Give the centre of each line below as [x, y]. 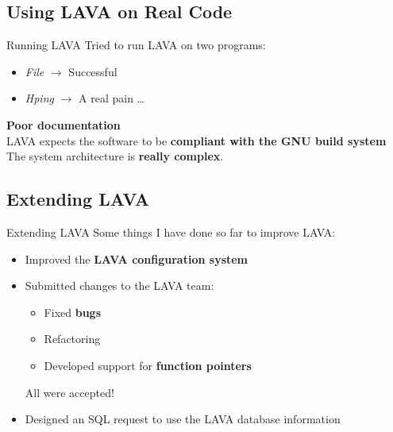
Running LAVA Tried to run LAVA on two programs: [136, 45]
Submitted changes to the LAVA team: [119, 285]
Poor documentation [64, 124]
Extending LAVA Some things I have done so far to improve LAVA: [171, 231]
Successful [93, 71]
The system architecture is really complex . [115, 156]
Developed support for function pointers [148, 365]
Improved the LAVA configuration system [137, 258]
